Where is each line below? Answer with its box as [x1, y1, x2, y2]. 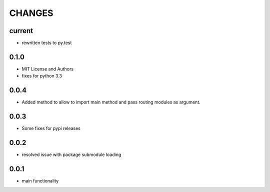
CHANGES [9, 7, 53, 18]
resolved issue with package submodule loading [21, 151, 121, 157]
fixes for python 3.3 [21, 73, 62, 79]
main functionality [21, 177, 59, 183]
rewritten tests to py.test [21, 40, 72, 46]
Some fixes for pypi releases [21, 125, 81, 131]
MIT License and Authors [21, 65, 74, 72]
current [9, 26, 33, 35]
